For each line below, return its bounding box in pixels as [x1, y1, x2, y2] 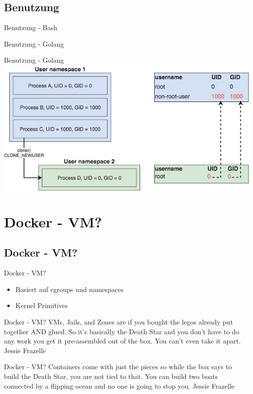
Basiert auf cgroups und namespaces [15, 284, 124, 294]
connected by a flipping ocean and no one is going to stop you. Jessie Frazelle [4, 380, 235, 391]
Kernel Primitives [15, 300, 68, 310]
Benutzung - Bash [4, 22, 57, 33]
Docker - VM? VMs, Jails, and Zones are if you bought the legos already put [4, 317, 233, 326]
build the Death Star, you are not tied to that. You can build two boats [4, 371, 218, 381]
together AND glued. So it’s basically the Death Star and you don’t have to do [4, 326, 239, 336]
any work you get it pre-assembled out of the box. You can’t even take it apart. [4, 336, 241, 346]
